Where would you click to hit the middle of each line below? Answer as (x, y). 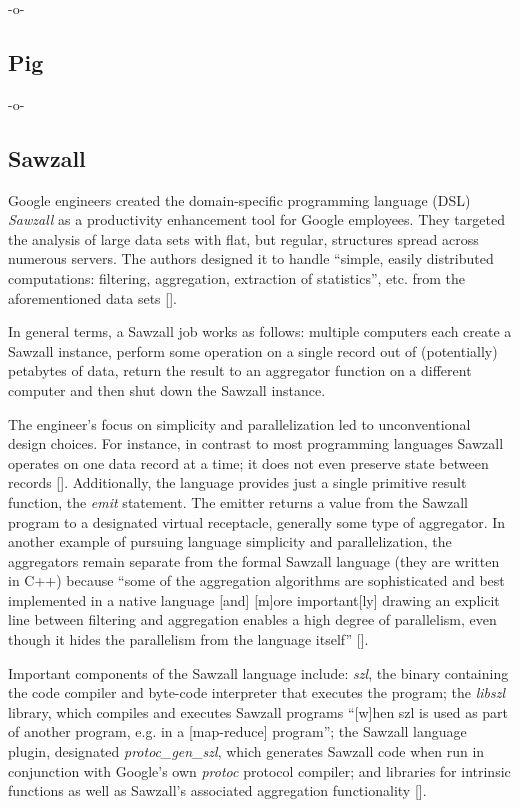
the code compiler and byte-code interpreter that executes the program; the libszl (257, 692)
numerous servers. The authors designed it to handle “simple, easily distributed (251, 258)
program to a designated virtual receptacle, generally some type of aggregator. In (257, 521)
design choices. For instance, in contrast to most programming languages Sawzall (256, 443)
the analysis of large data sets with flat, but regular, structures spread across (243, 238)
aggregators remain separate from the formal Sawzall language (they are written (254, 560)
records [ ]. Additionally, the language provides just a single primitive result (237, 482)
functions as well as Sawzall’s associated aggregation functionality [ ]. (217, 790)
